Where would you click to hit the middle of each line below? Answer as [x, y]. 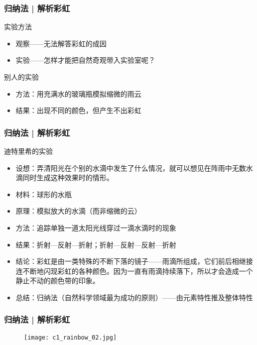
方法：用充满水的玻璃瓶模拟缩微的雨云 [78, 93]
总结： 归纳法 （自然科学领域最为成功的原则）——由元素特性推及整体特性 [134, 297]
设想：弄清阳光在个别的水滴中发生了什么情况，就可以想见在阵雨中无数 [131, 168]
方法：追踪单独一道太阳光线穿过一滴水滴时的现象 [96, 227]
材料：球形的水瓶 [44, 194]
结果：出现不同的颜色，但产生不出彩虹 [78, 110]
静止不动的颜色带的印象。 [58, 281]
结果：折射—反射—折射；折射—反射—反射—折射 [96, 244]
